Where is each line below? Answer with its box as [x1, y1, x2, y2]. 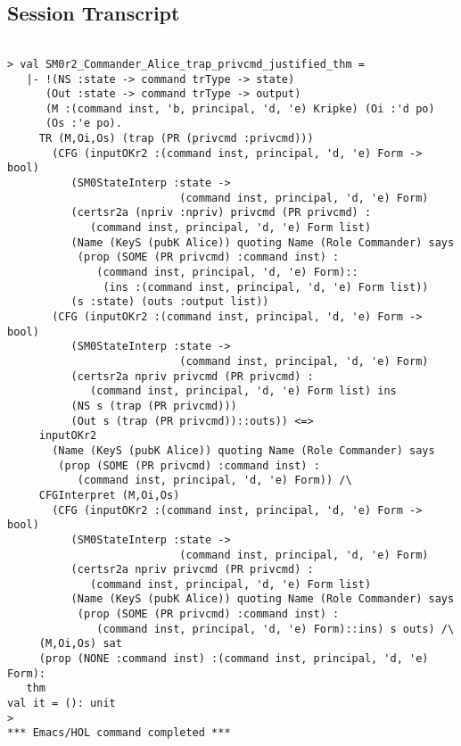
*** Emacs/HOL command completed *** [7, 726, 231, 740]
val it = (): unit [7, 697, 116, 710]
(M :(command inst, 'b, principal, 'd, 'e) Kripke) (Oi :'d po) [45, 102, 435, 115]
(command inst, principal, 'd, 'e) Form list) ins [90, 385, 397, 398]
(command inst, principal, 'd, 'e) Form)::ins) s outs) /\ [96, 622, 455, 635]
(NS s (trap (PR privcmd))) [70, 399, 237, 412]
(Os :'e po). [45, 117, 122, 130]
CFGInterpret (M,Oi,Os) [38, 488, 180, 501]
